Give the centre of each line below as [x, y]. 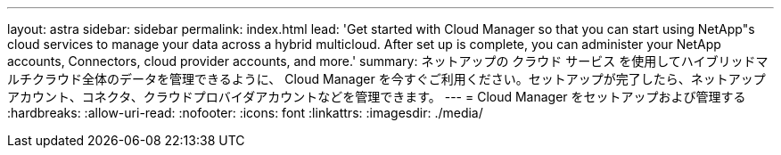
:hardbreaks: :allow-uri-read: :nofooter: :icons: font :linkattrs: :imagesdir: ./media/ [245, 113]
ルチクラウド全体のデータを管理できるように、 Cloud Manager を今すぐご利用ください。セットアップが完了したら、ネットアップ [386, 79]
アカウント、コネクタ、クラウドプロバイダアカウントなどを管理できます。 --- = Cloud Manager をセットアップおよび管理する [377, 97]
